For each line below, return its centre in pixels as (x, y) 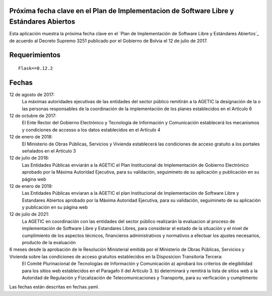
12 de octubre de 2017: (33, 115)
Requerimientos (35, 55)
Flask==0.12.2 (36, 68)
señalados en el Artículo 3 (49, 151)
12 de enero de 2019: (31, 186)
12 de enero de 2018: (31, 137)
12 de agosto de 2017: (32, 94)
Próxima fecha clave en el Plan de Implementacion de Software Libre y (122, 11)
